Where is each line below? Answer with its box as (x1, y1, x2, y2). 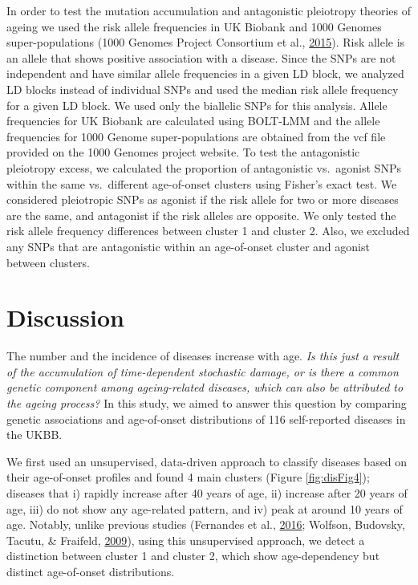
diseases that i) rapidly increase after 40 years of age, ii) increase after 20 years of (6, 484, 408, 501)
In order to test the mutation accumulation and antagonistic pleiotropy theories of (6, 2, 412, 18)
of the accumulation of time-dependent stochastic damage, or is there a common (6, 363, 399, 380)
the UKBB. (6, 426, 63, 443)
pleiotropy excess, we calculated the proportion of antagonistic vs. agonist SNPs (6, 159, 401, 176)
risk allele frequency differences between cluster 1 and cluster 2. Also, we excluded (6, 222, 410, 239)
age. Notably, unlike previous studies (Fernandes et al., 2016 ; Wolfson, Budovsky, (6, 516, 405, 533)
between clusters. (6, 254, 91, 270)
